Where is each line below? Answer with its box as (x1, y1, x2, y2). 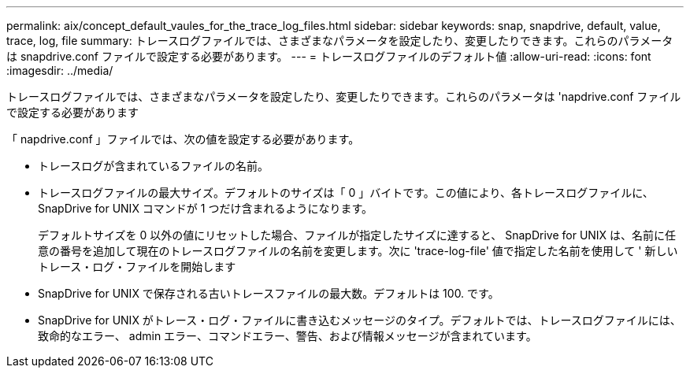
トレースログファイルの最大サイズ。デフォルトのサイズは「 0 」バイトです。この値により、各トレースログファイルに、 (38, 186, 654, 199)
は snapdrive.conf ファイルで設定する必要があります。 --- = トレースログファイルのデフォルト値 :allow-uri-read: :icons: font (6, 50, 651, 63)
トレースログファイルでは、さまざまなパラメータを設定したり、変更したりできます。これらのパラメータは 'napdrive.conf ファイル (6, 90, 681, 103)
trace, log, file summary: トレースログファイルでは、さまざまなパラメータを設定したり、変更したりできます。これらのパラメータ (6, 34, 673, 47)
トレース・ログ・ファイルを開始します (38, 260, 236, 273)
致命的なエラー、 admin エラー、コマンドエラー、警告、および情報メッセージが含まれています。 (38, 329, 537, 343)
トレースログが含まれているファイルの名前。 (38, 159, 269, 172)
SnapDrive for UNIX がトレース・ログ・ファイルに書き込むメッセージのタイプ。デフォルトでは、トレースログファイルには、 (38, 313, 681, 327)
